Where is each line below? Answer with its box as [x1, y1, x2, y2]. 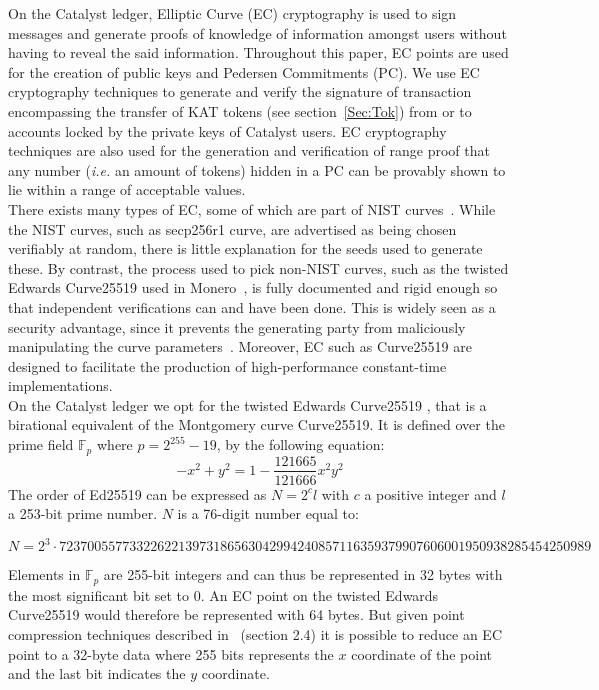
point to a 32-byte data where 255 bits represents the [8, 643, 334, 664]
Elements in [8, 564, 81, 585]
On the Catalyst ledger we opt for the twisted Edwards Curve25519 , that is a [8, 394, 487, 415]
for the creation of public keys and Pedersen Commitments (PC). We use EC [8, 61, 480, 82]
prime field [8, 434, 74, 455]
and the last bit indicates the [8, 663, 186, 684]
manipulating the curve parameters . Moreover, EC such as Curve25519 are [8, 336, 472, 357]
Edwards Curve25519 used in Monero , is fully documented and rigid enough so [8, 277, 498, 298]
